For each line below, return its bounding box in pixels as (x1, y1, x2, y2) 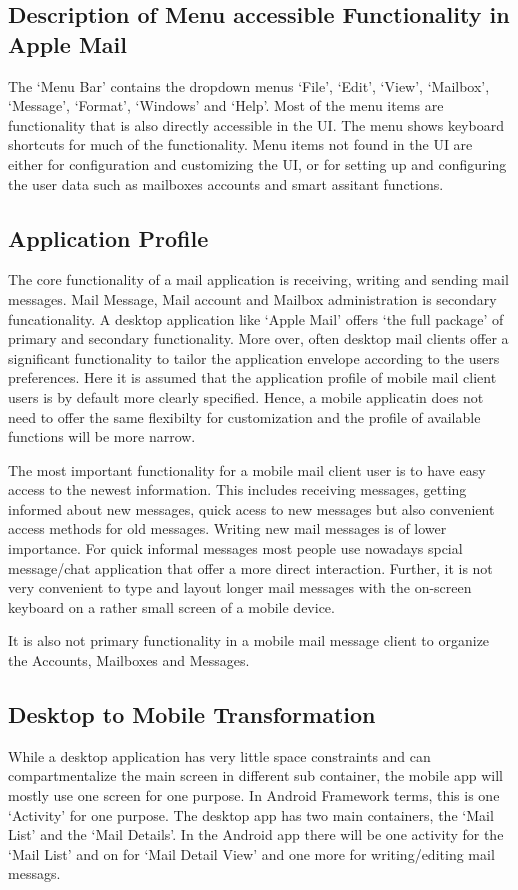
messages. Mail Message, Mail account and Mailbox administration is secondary (8, 288, 497, 309)
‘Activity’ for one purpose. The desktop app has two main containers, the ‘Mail (8, 804, 494, 825)
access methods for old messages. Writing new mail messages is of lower (8, 518, 447, 539)
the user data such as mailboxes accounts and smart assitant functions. (8, 173, 444, 194)
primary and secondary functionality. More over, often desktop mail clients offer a (8, 328, 509, 349)
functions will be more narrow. (8, 426, 196, 447)
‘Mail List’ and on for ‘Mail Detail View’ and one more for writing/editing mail (8, 843, 495, 864)
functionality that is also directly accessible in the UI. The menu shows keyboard (8, 114, 504, 135)
